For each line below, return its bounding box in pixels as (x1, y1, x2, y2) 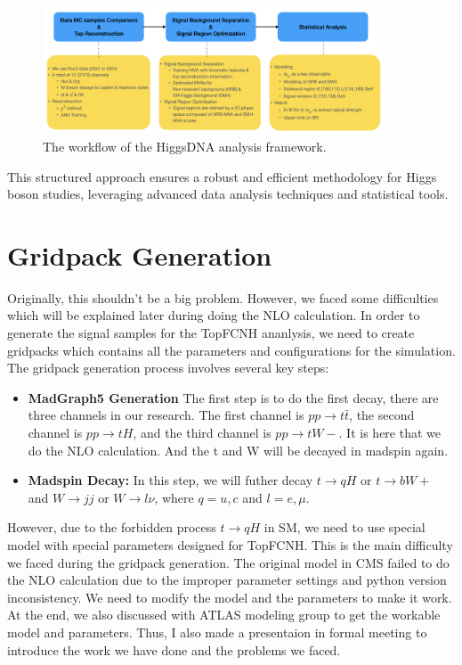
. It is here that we (338, 423, 441, 441)
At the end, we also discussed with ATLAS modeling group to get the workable (7, 605, 441, 624)
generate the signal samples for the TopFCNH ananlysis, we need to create (7, 324, 415, 342)
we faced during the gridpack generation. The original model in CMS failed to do (7, 553, 450, 571)
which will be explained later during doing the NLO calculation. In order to (7, 306, 420, 324)
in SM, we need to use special (263, 518, 426, 537)
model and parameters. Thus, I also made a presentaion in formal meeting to (7, 622, 427, 641)
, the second (349, 406, 415, 424)
